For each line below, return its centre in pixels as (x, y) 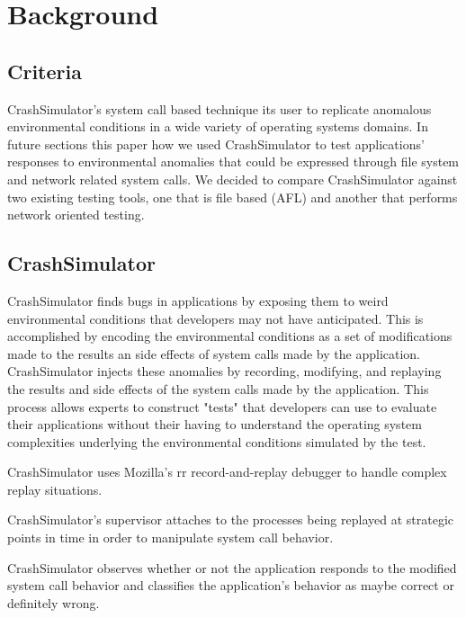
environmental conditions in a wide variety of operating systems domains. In (218, 126)
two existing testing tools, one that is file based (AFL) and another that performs (233, 197)
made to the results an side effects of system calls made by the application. (214, 353)
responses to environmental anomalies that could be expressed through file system (233, 161)
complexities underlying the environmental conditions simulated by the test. (217, 441)
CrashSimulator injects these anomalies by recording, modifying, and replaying (224, 371)
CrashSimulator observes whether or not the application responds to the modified (232, 567)
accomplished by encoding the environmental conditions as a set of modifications (230, 336)
